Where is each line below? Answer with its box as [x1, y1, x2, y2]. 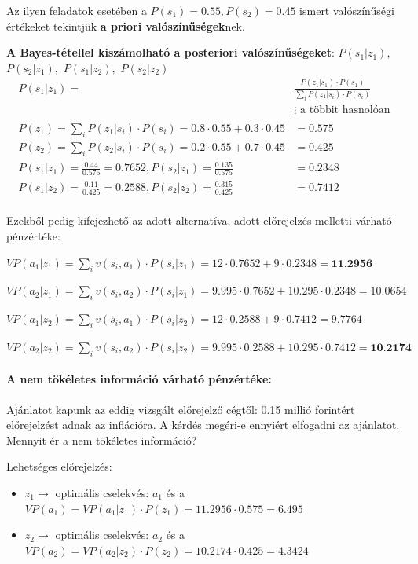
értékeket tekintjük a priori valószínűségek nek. [6, 17, 245, 34]
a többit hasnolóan [300, 104, 390, 115]
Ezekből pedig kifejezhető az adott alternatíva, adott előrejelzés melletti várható [6, 212, 392, 229]
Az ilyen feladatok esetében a [6, 2, 147, 18]
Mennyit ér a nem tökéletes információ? [6, 431, 197, 448]
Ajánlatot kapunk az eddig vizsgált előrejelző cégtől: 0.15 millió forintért [6, 401, 355, 417]
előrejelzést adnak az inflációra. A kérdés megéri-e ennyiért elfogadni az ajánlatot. [6, 416, 400, 433]
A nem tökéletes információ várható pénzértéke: [6, 371, 272, 387]
